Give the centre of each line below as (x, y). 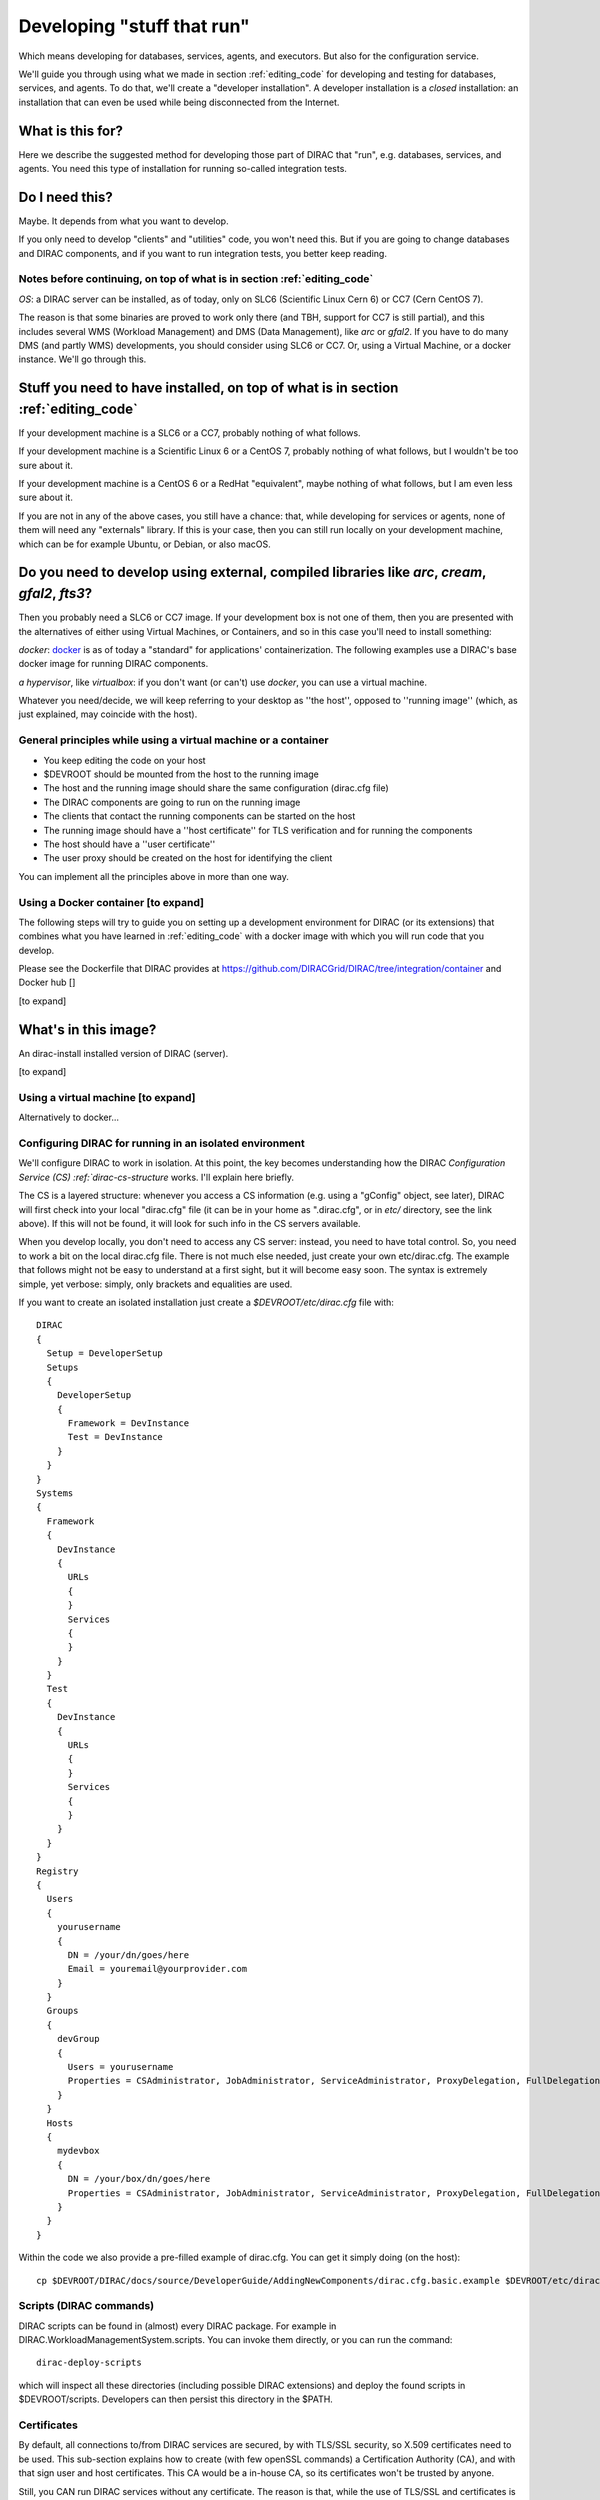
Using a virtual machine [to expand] (107, 1097)
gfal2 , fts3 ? (55, 593)
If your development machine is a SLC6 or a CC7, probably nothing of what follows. (189, 432)
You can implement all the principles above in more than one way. (153, 876)
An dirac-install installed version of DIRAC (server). (123, 1053)
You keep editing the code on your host (124, 760)
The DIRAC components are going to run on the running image (172, 802)
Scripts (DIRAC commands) (86, 2306)
